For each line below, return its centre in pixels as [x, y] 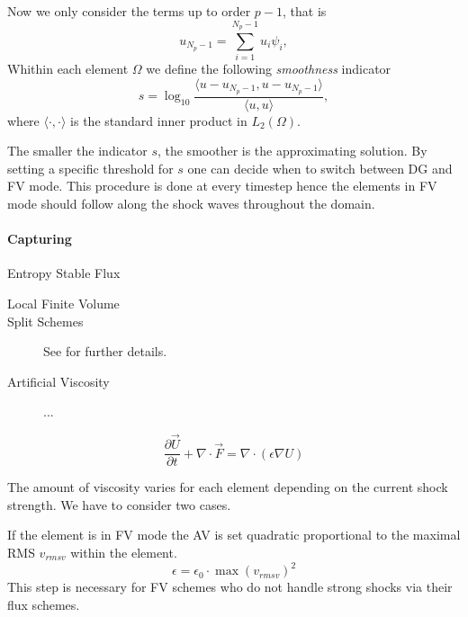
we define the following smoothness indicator [269, 69]
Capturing [40, 239]
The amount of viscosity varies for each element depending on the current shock [228, 487]
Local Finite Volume [63, 303]
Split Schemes [45, 321]
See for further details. [105, 351]
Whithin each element [68, 69]
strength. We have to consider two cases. [119, 504]
